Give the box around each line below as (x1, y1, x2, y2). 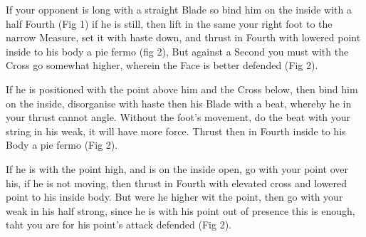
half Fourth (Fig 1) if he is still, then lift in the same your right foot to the (6, 16, 333, 31)
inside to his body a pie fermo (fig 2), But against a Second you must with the (6, 43, 349, 58)
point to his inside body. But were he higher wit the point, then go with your (6, 189, 343, 204)
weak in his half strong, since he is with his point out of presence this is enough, (6, 203, 355, 218)
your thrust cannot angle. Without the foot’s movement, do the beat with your (6, 110, 351, 125)
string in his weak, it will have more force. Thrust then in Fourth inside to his (6, 123, 346, 138)
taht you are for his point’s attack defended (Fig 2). (6, 217, 232, 232)
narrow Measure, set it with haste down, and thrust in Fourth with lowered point (6, 30, 361, 45)
